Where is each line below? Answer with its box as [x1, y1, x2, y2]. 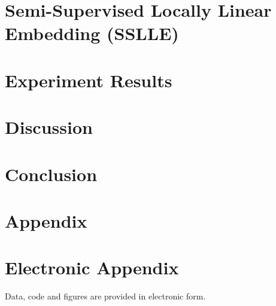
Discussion [5, 115, 93, 139]
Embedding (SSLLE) [5, 21, 179, 45]
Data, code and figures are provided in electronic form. [5, 290, 206, 302]
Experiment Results [5, 68, 172, 92]
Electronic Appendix [5, 255, 179, 280]
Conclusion [5, 161, 98, 186]
